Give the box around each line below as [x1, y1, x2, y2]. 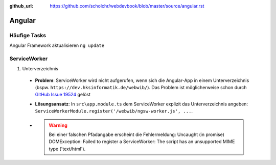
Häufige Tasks [9, 32, 46, 39]
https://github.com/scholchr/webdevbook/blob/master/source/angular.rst [50, 3, 204, 9]
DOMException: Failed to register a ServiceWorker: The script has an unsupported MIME [49, 139, 235, 145]
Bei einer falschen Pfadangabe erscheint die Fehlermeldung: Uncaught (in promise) [49, 131, 225, 137]
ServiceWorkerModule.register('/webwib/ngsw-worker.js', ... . [35, 108, 193, 114]
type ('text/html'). [49, 146, 86, 152]
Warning [49, 122, 67, 128]
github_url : [9, 3, 33, 9]
